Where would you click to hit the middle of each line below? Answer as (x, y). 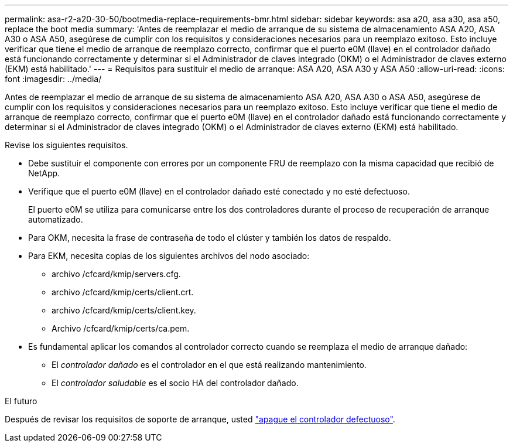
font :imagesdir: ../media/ (53, 79)
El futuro (21, 401)
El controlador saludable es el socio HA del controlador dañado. (175, 383)
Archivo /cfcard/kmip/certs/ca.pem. (121, 328)
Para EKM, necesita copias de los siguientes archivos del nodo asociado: (169, 256)
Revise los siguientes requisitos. (66, 145)
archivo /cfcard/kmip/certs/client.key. (124, 310)
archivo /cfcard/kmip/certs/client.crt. (123, 292)
